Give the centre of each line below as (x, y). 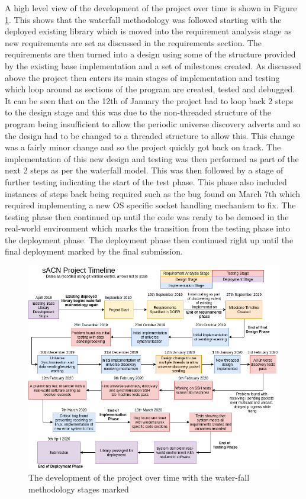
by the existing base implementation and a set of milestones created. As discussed (153, 65)
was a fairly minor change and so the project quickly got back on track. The (143, 147)
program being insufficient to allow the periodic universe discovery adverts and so (153, 123)
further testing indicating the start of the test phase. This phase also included (146, 181)
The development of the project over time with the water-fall (139, 477)
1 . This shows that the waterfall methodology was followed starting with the (143, 19)
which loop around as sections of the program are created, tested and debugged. (150, 89)
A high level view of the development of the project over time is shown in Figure (151, 8)
